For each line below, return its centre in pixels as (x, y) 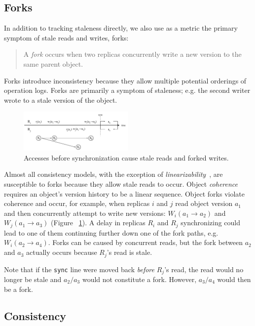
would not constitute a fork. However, (139, 279)
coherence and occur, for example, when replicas (77, 203)
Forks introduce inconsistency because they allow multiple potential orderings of (125, 80)
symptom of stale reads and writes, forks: (66, 37)
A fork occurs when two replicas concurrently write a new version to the (132, 54)
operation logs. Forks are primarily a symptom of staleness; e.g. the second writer (127, 90)
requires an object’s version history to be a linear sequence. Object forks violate (124, 193)
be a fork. (18, 289)
